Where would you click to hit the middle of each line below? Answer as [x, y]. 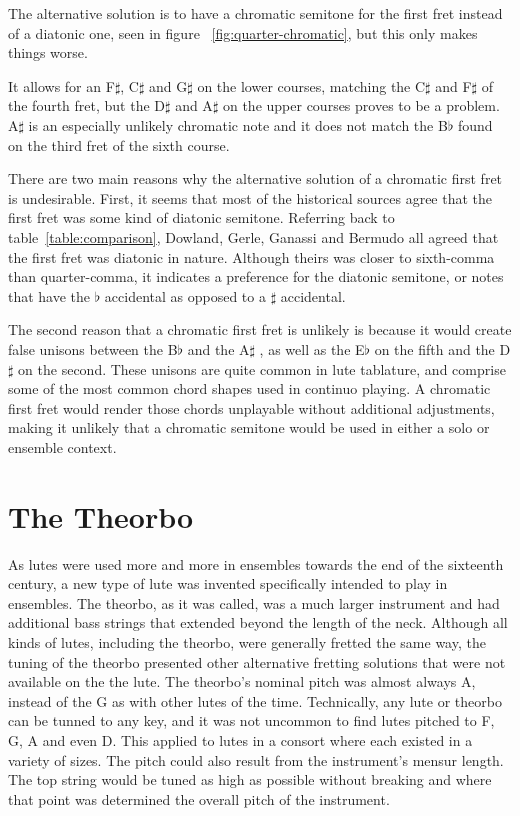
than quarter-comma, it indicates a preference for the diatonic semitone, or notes [256, 276]
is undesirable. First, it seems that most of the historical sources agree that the [250, 197]
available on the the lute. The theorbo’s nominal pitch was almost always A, [242, 681]
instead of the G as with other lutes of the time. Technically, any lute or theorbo [255, 700]
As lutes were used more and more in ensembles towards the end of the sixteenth [256, 563]
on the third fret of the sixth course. [119, 144]
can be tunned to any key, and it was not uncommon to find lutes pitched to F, [251, 720]
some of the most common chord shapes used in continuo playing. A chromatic [249, 388]
